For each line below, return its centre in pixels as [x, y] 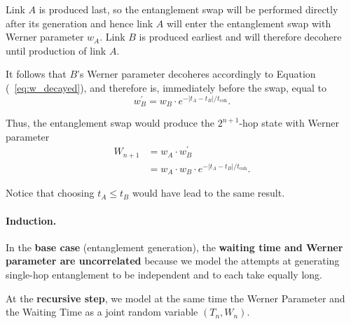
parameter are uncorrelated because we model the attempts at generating [173, 261]
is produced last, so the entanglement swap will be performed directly [188, 9]
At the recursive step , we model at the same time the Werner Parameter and [175, 298]
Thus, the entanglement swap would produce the [110, 123]
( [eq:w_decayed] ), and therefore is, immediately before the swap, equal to [166, 87]
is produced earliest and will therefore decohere [240, 37]
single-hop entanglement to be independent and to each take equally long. [164, 274]
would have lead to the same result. [208, 193]
